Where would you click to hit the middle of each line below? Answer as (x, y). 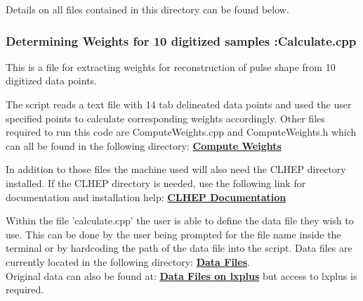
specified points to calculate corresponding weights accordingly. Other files (165, 118)
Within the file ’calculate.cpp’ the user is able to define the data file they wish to (180, 220)
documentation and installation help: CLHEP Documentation (146, 197)
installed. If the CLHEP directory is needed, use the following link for (156, 182)
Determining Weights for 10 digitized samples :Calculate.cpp (181, 40)
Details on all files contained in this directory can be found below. (147, 9)
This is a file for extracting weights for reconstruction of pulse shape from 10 (171, 66)
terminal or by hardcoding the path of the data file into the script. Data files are (179, 248)
